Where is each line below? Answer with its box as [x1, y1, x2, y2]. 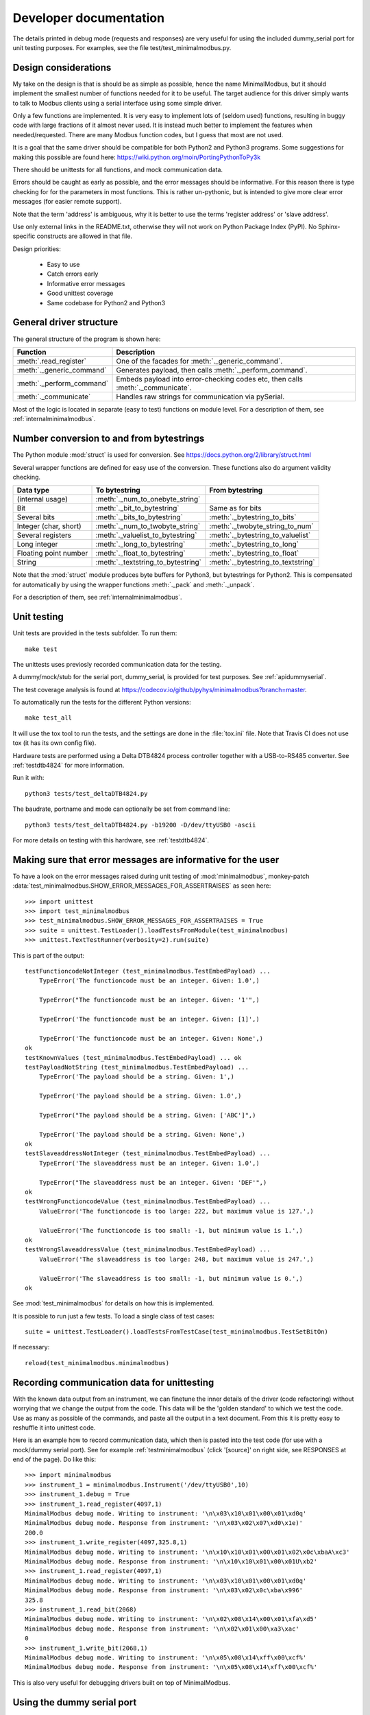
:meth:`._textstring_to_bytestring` [95, 558, 202, 567]
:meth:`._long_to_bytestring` [95, 539, 186, 549]
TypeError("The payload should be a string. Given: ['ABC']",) [38, 1111, 256, 1119]
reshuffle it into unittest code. [12, 1423, 96, 1432]
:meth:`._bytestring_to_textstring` [209, 558, 315, 567]
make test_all [25, 714, 72, 722]
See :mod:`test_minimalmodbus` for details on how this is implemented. [12, 1299, 214, 1308]
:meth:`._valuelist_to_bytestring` [95, 530, 197, 540]
